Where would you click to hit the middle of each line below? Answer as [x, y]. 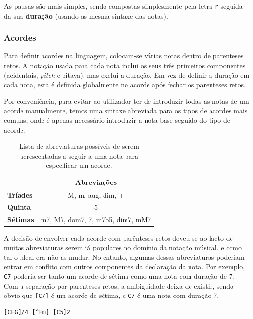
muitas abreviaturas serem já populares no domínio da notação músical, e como [123, 247]
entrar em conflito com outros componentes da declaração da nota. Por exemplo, [125, 266]
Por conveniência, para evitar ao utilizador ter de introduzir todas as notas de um [126, 101]
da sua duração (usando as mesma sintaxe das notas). [86, 15]
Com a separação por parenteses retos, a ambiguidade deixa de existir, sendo [119, 285]
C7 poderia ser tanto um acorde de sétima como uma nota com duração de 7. [119, 276]
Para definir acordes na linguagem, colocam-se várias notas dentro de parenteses [124, 56]
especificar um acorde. [79, 165]
